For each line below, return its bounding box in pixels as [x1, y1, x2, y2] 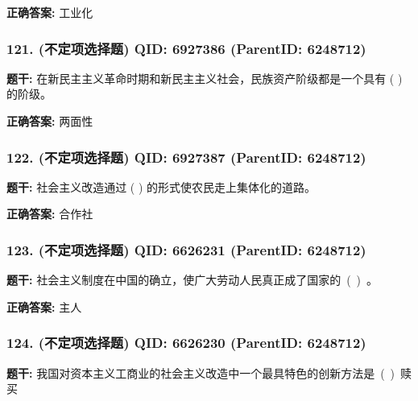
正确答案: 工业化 [6, 4, 93, 20]
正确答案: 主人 [6, 298, 82, 315]
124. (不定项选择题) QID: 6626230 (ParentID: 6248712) [6, 333, 366, 353]
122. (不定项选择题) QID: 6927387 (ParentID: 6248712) [6, 147, 366, 167]
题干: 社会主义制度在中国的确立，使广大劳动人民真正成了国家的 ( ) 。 [6, 271, 379, 288]
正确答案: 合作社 [6, 205, 93, 222]
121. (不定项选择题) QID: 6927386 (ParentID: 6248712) [6, 38, 366, 58]
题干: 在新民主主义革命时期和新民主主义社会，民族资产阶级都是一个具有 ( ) [6, 69, 403, 86]
